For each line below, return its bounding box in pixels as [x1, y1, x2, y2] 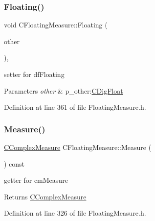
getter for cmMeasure [4, 175, 68, 185]
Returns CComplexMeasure [4, 191, 87, 201]
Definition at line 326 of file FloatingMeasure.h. [4, 208, 146, 218]
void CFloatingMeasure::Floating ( [4, 20, 108, 30]
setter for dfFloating [4, 69, 65, 79]
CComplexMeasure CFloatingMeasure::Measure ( [4, 142, 152, 152]
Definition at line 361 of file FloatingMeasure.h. [4, 102, 146, 112]
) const [4, 158, 25, 169]
